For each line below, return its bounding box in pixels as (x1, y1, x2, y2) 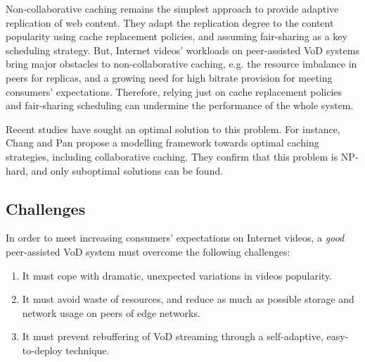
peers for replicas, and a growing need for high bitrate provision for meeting (6, 70, 333, 85)
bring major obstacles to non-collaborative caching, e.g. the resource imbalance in (6, 56, 357, 71)
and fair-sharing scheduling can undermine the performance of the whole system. (6, 98, 354, 113)
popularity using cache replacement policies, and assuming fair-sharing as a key (6, 29, 347, 44)
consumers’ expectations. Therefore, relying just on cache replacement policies (6, 84, 342, 99)
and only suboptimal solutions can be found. (31, 163, 224, 177)
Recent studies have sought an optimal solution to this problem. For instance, (6, 121, 340, 136)
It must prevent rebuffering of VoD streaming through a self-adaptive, (22, 329, 324, 344)
